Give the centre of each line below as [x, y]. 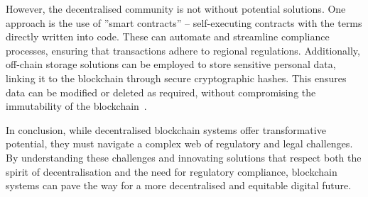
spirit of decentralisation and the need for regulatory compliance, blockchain [172, 171]
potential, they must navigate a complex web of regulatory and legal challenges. [179, 143]
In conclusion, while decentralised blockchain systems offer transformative [166, 129]
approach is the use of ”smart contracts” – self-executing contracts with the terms [184, 22]
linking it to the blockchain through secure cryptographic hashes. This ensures [176, 78]
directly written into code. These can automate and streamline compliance [168, 36]
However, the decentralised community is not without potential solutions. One [176, 9]
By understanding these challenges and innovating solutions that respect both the [184, 157]
